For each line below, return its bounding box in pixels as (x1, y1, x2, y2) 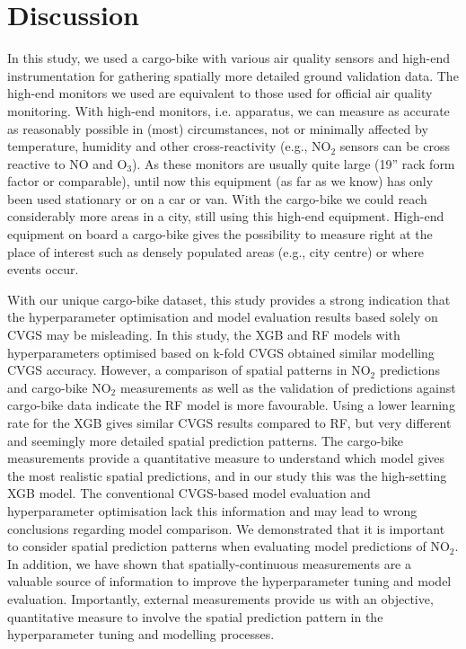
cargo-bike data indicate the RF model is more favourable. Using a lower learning (7, 396, 455, 414)
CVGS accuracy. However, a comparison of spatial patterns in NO (7, 360, 371, 379)
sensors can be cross (339, 137, 450, 156)
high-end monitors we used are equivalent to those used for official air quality (7, 84, 433, 102)
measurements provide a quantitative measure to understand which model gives (7, 449, 445, 467)
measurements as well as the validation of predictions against (119, 378, 456, 396)
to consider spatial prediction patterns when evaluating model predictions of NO (7, 537, 450, 556)
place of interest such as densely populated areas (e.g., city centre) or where (7, 242, 425, 261)
